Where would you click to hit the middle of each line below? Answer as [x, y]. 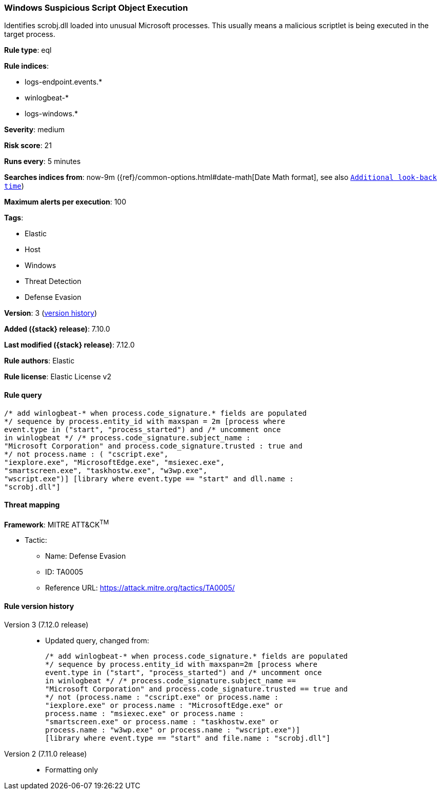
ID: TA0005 [64, 572]
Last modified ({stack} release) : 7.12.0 [69, 345]
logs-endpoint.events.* [64, 82]
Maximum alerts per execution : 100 [65, 202]
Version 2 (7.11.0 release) [46, 754]
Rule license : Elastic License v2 [58, 377]
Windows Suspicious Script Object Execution [96, 8]
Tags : [14, 218]
